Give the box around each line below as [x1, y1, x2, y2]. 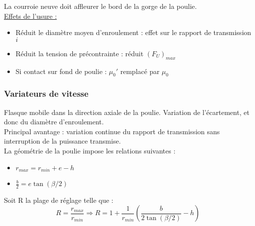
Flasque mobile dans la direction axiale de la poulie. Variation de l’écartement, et [4, 107, 250, 117]
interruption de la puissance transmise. [4, 136, 121, 146]
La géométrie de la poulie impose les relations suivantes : [4, 145, 176, 155]
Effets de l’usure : [4, 10, 57, 21]
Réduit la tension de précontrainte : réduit [15, 48, 144, 58]
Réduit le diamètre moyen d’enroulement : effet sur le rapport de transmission [15, 27, 252, 38]
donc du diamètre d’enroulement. [4, 116, 104, 127]
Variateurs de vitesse [4, 87, 89, 100]
